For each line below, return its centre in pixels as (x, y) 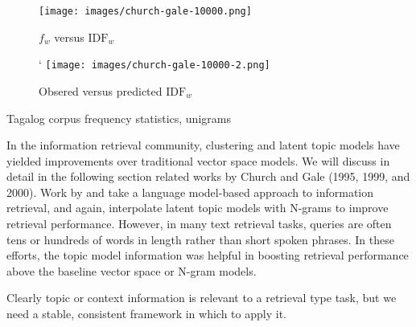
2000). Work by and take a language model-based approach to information (190, 192)
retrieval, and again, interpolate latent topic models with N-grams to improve (198, 208)
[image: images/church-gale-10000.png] (145, 11)
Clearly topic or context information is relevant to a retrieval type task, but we (202, 298)
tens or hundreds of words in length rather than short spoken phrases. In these (200, 239)
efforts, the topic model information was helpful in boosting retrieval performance (208, 255)
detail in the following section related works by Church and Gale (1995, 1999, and (208, 176)
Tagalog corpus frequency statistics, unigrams (119, 118)
